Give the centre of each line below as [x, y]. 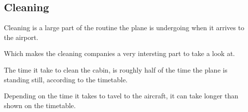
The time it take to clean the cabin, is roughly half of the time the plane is [116, 69]
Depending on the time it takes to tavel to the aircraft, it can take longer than [121, 96]
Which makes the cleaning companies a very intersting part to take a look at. [119, 53]
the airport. [21, 37]
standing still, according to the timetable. [66, 79]
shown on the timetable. [40, 105]
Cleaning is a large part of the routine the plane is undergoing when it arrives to [124, 28]
